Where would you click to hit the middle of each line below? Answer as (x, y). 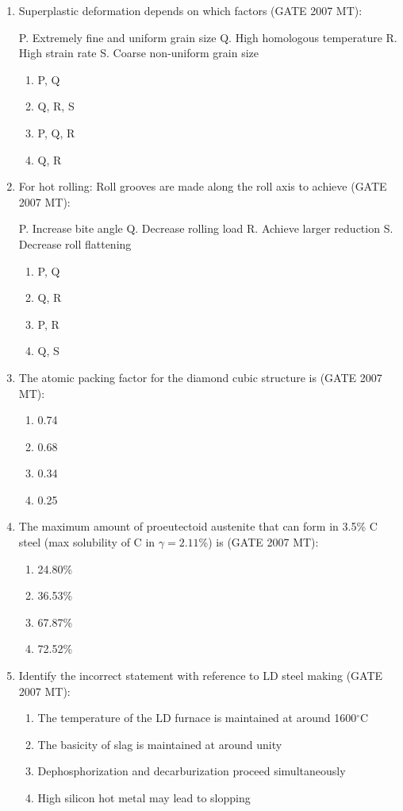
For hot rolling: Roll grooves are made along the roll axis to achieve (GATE (203, 186)
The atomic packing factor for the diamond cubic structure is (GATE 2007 (200, 377)
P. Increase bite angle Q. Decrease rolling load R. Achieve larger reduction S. (206, 228)
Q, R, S (56, 106)
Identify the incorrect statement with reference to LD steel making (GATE (201, 676)
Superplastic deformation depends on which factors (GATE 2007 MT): (190, 10)
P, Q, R (56, 132)
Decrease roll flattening (75, 243)
